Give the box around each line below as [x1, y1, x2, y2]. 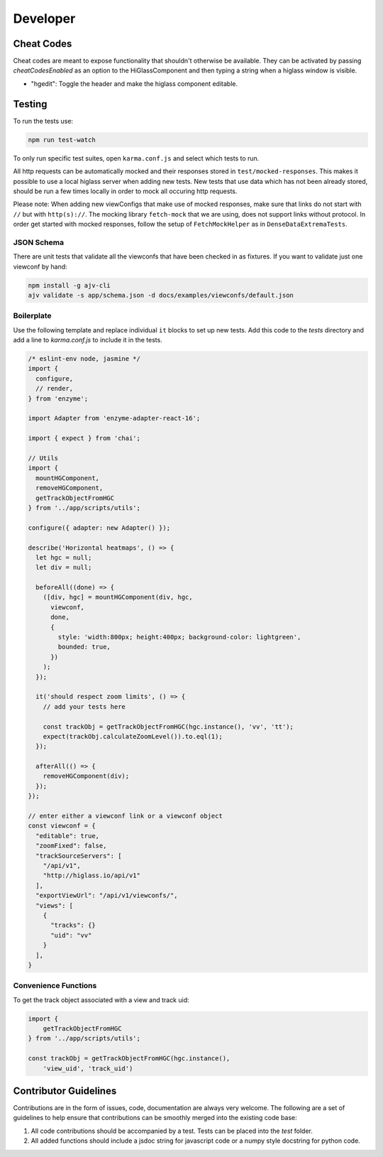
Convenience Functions [13, 981, 97, 991]
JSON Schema [13, 237, 64, 247]
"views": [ [35, 901, 74, 909]
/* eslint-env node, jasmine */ [28, 355, 141, 363]
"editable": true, [35, 832, 99, 840]
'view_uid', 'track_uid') [43, 1064, 133, 1072]
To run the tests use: [13, 116, 74, 125]
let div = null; [35, 563, 92, 572]
